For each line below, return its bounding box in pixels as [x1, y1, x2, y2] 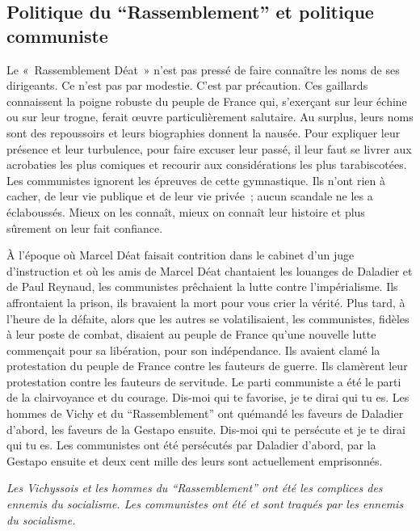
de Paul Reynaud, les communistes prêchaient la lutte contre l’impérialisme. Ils [6, 278, 398, 295]
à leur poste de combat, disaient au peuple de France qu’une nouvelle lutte [6, 326, 376, 343]
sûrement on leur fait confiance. [6, 219, 163, 236]
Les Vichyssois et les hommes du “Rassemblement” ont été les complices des [6, 479, 383, 496]
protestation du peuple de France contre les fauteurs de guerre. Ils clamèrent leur [6, 357, 408, 374]
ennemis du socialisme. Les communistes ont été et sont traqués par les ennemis [6, 495, 404, 512]
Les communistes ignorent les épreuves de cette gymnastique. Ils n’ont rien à [6, 171, 385, 188]
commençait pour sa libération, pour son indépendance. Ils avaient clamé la [6, 341, 380, 358]
